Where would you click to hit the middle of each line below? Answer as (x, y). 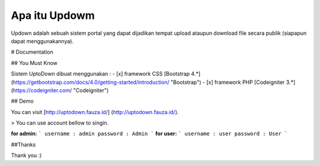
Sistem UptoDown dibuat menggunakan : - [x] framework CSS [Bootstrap (100, 74)
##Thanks (23, 144)
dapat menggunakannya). (42, 41)
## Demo (22, 101)
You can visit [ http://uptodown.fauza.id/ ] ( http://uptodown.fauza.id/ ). (95, 112)
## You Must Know (34, 63)
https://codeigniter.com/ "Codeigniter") (61, 90)
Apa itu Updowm (53, 15)
